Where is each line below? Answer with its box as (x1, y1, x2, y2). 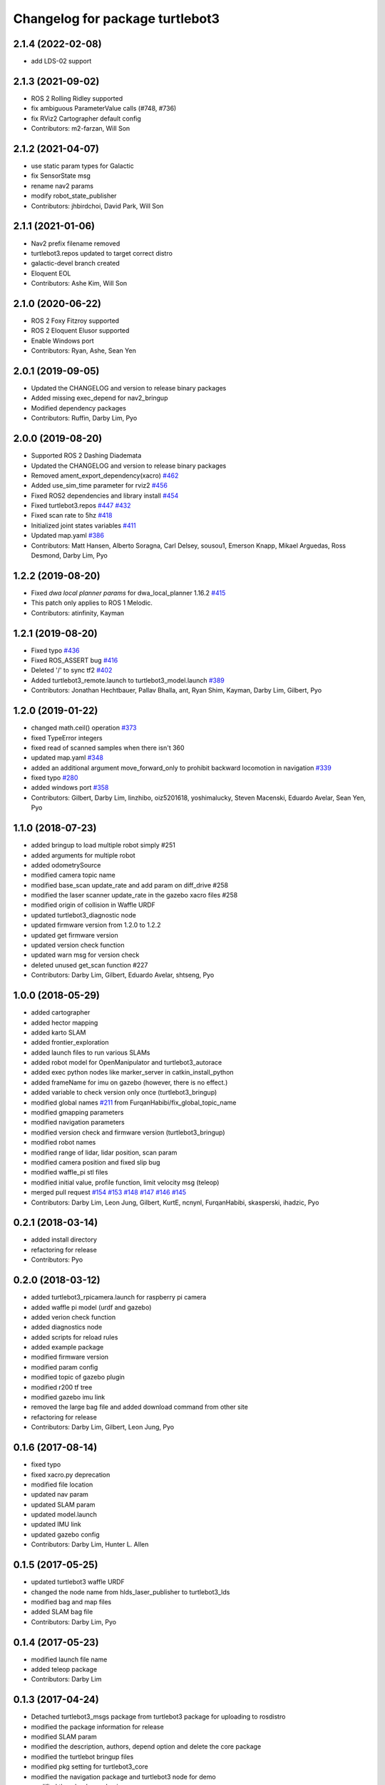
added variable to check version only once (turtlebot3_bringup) (31, 1088, 217, 1097)
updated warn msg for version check (31, 950, 140, 960)
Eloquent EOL (31, 268, 71, 278)
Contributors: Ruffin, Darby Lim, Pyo (31, 414, 138, 423)
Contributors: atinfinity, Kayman (31, 608, 125, 617)
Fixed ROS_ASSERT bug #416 (31, 656, 118, 665)
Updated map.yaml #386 (31, 531, 105, 540)
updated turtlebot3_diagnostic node (31, 910, 137, 919)
